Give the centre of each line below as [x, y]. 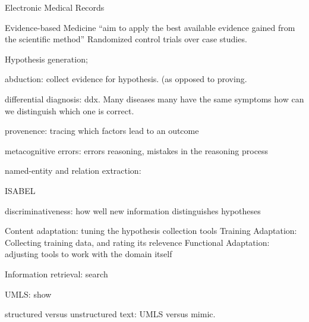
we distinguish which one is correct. [70, 110]
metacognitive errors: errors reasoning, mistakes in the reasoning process [137, 150]
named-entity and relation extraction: [73, 171]
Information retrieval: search [56, 273]
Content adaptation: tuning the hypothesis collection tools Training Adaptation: [151, 231]
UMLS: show [28, 294]
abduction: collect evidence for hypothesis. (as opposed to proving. [126, 79]
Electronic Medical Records [55, 7]
